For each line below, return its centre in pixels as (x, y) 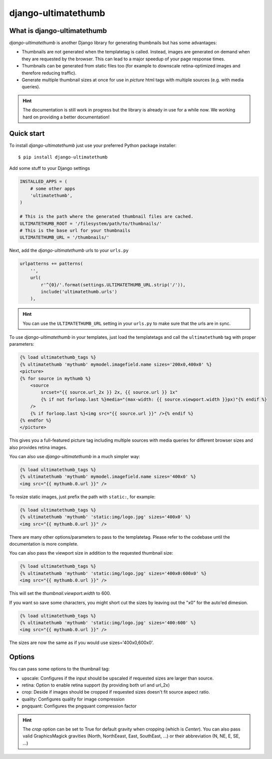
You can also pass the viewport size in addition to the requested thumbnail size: (91, 553)
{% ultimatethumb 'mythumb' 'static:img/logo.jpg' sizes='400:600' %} (108, 623)
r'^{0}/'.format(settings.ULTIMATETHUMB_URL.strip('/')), (113, 285)
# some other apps (53, 188)
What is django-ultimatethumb (58, 31)
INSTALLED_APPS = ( (43, 182)
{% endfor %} (36, 420)
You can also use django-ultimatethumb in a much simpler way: (75, 457)
